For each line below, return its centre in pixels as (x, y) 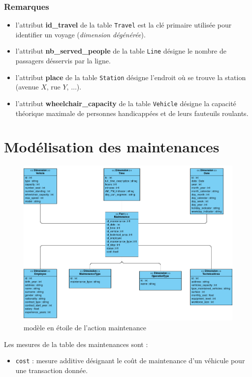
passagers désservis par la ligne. (63, 61)
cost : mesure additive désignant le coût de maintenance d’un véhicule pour (130, 361)
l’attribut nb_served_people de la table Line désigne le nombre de (121, 51)
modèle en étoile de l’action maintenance (85, 328)
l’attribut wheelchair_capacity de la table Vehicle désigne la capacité (126, 103)
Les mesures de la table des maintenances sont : (76, 344)
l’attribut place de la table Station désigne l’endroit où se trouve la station (131, 77)
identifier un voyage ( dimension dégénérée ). (80, 34)
